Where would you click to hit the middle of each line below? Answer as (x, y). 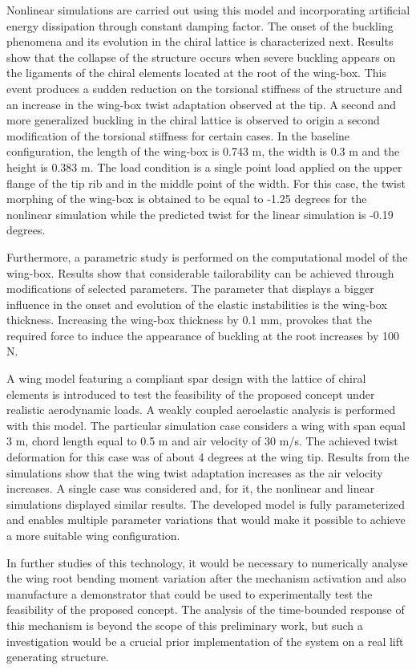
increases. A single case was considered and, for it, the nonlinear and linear (191, 488)
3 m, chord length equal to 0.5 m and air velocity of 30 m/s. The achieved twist (202, 441)
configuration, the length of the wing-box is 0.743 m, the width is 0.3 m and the (203, 151)
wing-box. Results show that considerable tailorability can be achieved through (200, 272)
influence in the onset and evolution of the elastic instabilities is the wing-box (197, 304)
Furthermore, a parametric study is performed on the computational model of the (207, 256)
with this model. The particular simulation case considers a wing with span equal (206, 425)
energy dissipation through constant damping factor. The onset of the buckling (200, 25)
